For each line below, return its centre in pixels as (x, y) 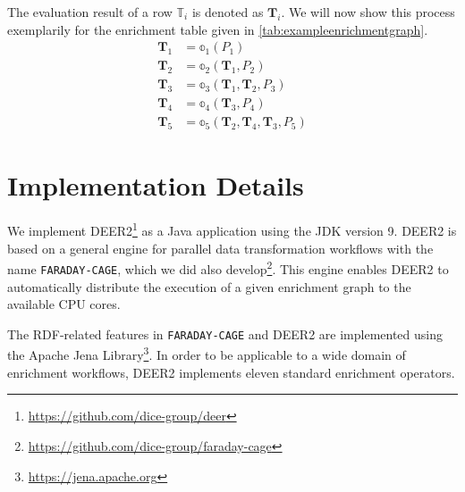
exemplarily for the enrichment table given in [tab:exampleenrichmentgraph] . (218, 29)
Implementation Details (156, 184)
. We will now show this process (368, 12)
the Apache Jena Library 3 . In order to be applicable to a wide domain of (207, 354)
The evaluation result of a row (90, 12)
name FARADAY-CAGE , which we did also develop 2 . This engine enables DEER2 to (228, 267)
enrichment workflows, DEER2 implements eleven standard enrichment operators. (231, 372)
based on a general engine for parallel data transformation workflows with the (220, 248)
